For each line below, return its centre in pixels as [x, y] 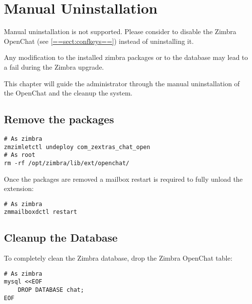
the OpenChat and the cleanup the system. [68, 93]
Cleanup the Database [61, 237]
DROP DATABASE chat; [51, 290]
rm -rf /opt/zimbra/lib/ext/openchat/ [67, 163]
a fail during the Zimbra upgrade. [54, 66]
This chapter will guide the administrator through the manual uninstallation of [122, 83]
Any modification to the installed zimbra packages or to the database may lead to [126, 57]
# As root [20, 155]
